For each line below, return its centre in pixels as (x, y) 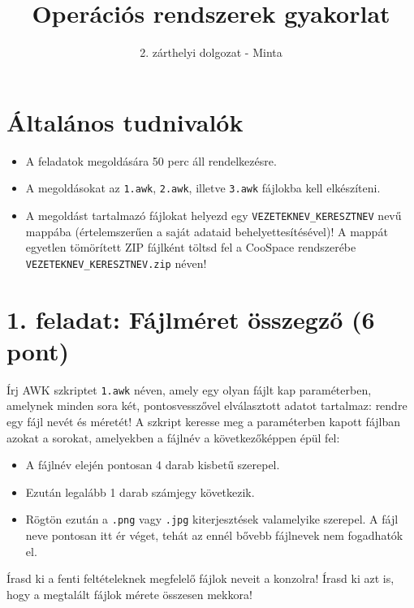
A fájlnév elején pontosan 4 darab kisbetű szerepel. (153, 465)
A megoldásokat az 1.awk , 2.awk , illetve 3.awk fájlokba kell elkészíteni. (203, 188)
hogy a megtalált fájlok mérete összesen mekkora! (129, 594)
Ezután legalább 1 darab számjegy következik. (140, 492)
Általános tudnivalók (125, 121)
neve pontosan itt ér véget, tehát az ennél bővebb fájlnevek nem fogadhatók (214, 535)
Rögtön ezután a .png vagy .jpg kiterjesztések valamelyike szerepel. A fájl (212, 519)
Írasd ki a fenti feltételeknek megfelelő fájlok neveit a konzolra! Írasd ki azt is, (201, 578)
